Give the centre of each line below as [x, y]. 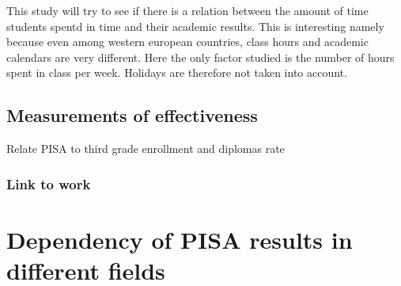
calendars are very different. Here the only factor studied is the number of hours [200, 57]
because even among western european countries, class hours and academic [187, 42]
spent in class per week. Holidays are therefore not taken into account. [177, 72]
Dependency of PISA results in [180, 239]
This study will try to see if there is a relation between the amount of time [187, 10]
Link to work [49, 183]
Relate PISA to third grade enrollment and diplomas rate [146, 149]
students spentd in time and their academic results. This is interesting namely [195, 26]
